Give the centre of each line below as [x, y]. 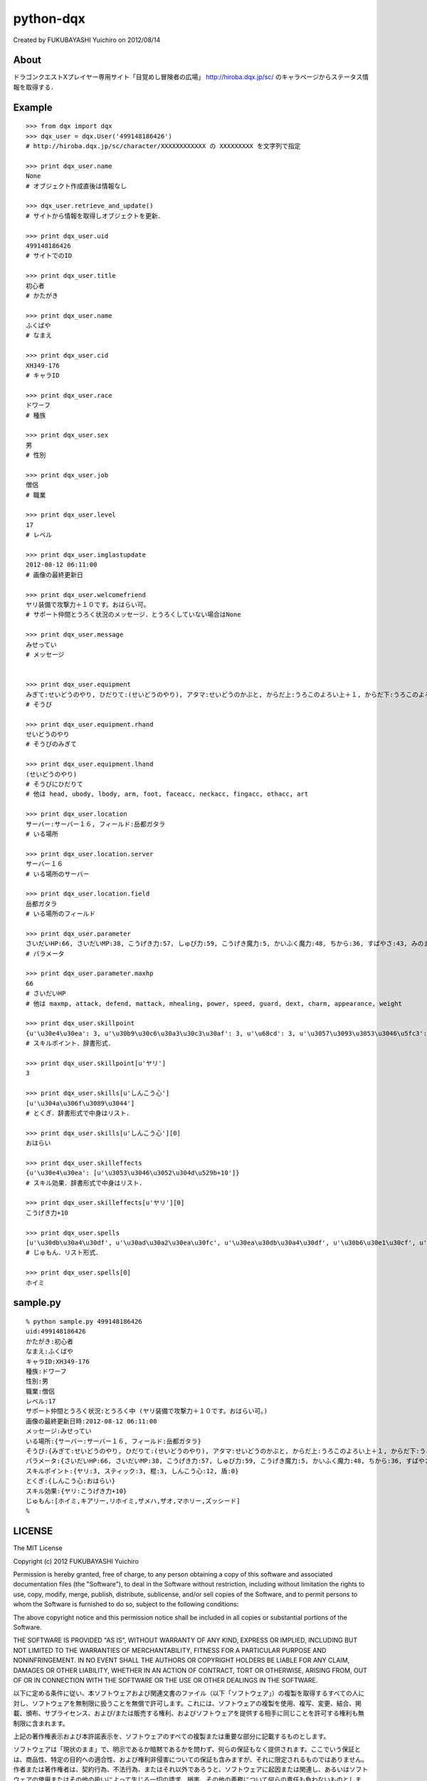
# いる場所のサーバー [58, 874]
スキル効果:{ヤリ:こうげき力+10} [77, 1491]
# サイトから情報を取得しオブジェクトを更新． [95, 216]
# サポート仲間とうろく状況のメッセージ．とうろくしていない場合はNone [133, 615]
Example [33, 107]
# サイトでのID [49, 256]
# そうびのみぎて [52, 744]
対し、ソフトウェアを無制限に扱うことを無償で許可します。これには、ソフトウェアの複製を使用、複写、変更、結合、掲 [188, 1703]
